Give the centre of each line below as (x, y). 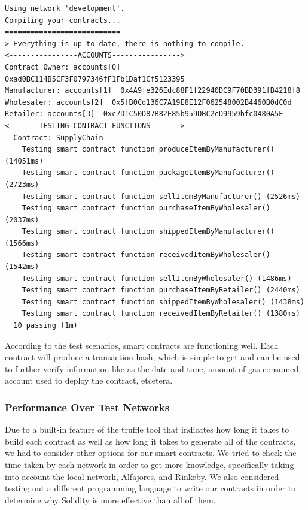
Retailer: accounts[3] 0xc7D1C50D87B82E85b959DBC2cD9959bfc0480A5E (144, 114)
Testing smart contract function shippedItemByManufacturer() (148, 232)
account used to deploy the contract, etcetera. (89, 380)
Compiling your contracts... (63, 20)
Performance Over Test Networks (87, 407)
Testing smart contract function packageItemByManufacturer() (148, 173)
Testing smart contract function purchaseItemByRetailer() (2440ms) (161, 290)
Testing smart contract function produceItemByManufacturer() (148, 150)
